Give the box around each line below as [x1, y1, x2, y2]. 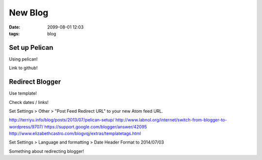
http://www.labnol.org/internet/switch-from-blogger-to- [115, 117, 227, 123]
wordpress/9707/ [9, 124, 44, 130]
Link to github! [9, 65, 38, 71]
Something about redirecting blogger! [9, 148, 84, 154]
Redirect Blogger [9, 78, 61, 86]
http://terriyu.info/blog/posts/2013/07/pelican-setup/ [9, 117, 115, 123]
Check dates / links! [9, 99, 49, 105]
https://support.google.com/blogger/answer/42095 [44, 124, 147, 130]
